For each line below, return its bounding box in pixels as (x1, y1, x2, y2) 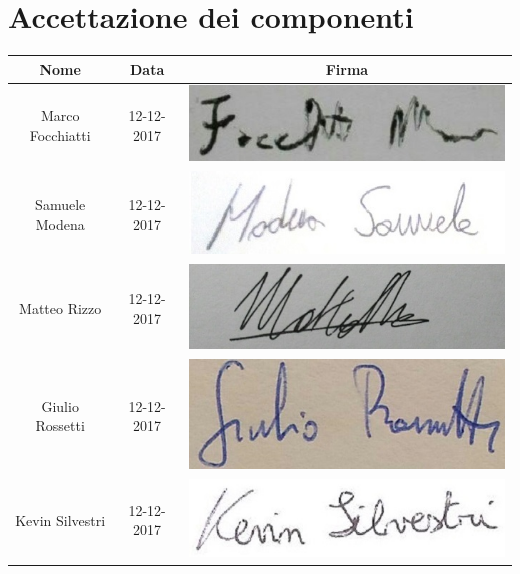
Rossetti (35, 415, 85, 436)
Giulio (41, 395, 79, 416)
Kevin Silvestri (15, 509, 106, 530)
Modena (35, 213, 85, 234)
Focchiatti (29, 124, 91, 145)
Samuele (35, 194, 86, 215)
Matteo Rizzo (19, 297, 102, 318)
